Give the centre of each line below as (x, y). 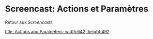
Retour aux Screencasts (29, 22)
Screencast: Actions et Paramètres (77, 9)
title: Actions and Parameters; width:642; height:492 (57, 31)
